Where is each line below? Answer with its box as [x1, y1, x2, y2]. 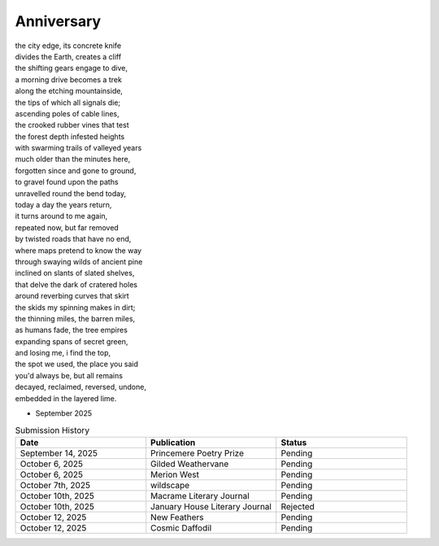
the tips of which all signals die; [15, 98, 121, 107]
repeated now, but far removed [15, 222, 120, 232]
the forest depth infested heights [15, 131, 125, 142]
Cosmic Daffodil [150, 522, 212, 533]
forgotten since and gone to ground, [15, 165, 137, 175]
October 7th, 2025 [20, 479, 91, 491]
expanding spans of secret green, [15, 336, 128, 346]
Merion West [150, 469, 199, 480]
